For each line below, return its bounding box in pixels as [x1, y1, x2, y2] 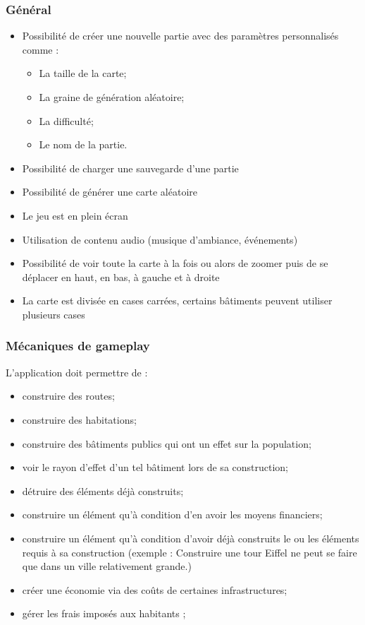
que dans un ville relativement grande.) [22, 559, 192, 573]
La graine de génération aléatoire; [39, 90, 185, 104]
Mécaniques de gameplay [6, 337, 150, 355]
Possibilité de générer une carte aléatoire [22, 184, 198, 199]
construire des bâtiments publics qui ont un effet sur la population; [22, 436, 311, 451]
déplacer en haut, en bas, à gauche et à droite [22, 269, 220, 284]
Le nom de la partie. [39, 137, 128, 152]
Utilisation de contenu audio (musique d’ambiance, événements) [22, 232, 298, 246]
